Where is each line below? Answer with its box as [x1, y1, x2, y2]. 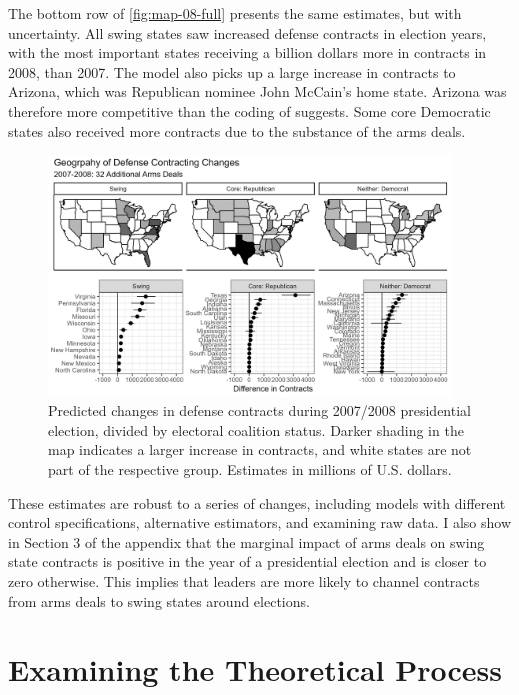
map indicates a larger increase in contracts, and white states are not [48, 439, 472, 460]
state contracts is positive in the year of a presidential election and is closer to [8, 551, 487, 572]
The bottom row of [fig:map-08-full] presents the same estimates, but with [8, 3, 462, 23]
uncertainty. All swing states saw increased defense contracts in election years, [8, 22, 487, 43]
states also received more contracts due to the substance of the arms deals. [8, 120, 466, 141]
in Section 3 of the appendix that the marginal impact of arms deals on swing [8, 531, 485, 552]
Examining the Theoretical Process [8, 649, 503, 690]
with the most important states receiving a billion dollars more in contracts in [8, 42, 487, 63]
